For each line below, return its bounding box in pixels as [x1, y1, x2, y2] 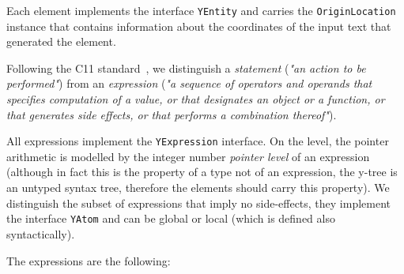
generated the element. [6, 33, 116, 50]
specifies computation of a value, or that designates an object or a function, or [6, 91, 385, 107]
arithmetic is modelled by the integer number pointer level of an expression [6, 148, 370, 164]
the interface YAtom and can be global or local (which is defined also [6, 210, 335, 227]
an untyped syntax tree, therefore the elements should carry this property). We [6, 179, 390, 196]
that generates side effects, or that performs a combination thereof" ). [6, 106, 337, 122]
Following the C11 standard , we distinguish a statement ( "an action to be [6, 59, 366, 76]
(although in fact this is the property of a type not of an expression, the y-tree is [6, 163, 398, 180]
